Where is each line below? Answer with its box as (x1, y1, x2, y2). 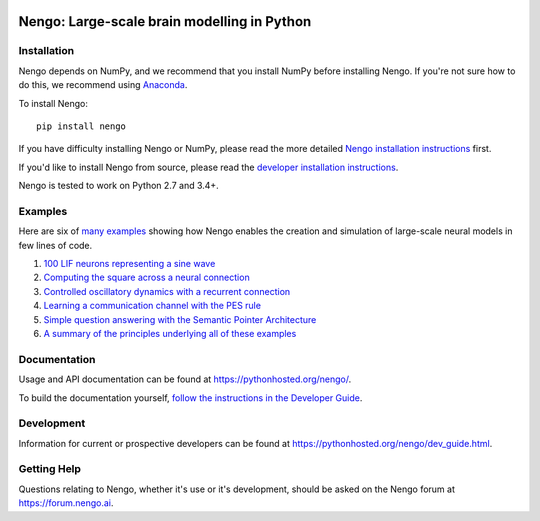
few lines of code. (18, 239, 93, 251)
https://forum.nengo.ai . (18, 497, 114, 509)
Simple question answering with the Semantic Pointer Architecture (43, 313, 317, 325)
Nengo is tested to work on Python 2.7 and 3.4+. (18, 180, 219, 192)
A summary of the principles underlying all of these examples (43, 327, 297, 339)
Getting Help (18, 462, 82, 476)
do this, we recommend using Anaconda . (18, 79, 188, 91)
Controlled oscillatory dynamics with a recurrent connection (43, 285, 291, 297)
